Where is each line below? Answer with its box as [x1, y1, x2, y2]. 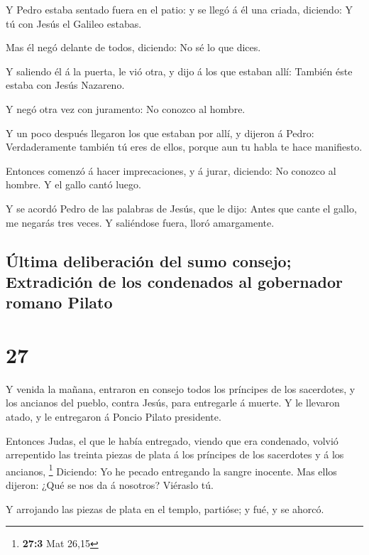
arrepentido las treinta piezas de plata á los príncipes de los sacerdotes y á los [6, 447, 344, 462]
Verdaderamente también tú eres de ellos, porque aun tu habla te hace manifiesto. [6, 139, 363, 154]
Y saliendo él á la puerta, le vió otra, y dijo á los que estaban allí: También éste [6, 63, 353, 78]
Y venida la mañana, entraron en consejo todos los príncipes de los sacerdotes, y [6, 381, 356, 396]
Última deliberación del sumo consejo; [6, 249, 292, 271]
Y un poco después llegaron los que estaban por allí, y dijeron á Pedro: [6, 125, 314, 140]
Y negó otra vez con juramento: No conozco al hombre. [6, 101, 246, 116]
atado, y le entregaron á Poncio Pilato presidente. [6, 409, 221, 424]
